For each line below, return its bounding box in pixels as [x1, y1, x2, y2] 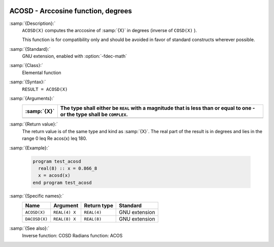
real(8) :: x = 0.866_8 [38, 165, 97, 171]
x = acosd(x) [38, 173, 71, 178]
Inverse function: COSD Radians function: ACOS [22, 232, 123, 238]
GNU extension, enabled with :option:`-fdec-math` [22, 53, 127, 59]
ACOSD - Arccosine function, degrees [9, 7, 132, 15]
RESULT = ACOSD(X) [22, 86, 68, 92]
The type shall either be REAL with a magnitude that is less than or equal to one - [60, 105, 255, 112]
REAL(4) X [53, 209, 76, 215]
